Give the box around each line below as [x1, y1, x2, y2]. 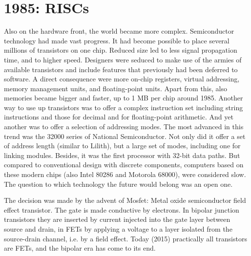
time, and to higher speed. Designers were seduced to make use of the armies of [4, 54, 242, 64]
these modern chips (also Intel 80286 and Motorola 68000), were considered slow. [4, 169, 246, 179]
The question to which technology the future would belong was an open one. [4, 178, 233, 189]
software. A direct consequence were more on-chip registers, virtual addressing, [4, 74, 240, 84]
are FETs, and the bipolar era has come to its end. [4, 243, 156, 253]
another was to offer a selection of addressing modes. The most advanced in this [4, 121, 244, 132]
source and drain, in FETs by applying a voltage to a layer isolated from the [4, 224, 232, 234]
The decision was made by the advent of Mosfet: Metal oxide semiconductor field [4, 195, 246, 205]
